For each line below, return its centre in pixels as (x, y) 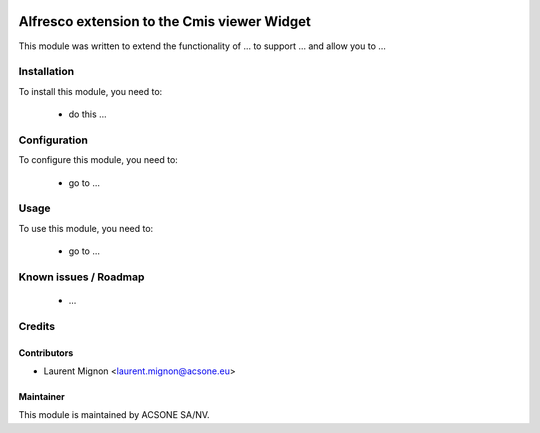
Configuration (53, 140)
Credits (36, 326)
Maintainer (41, 397)
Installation (46, 72)
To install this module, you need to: (90, 91)
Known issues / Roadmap (81, 277)
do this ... (87, 114)
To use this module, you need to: (86, 228)
